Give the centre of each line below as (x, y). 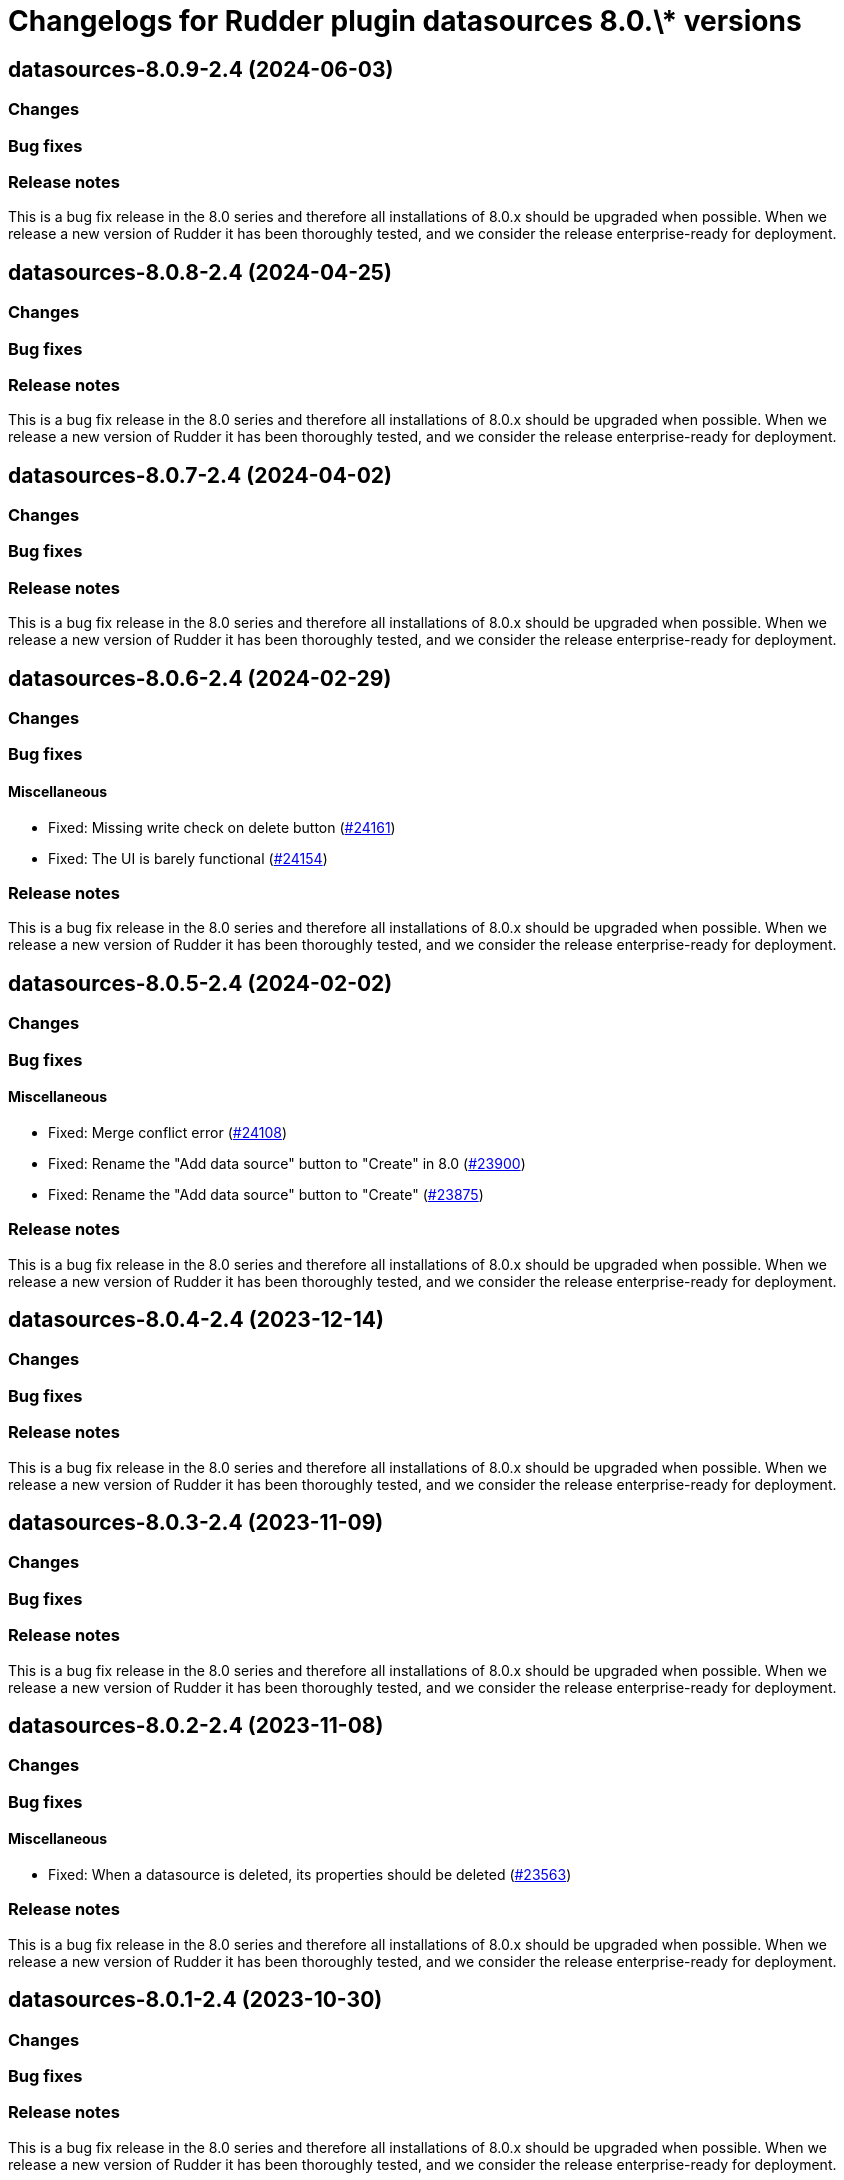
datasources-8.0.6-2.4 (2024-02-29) (200, 678)
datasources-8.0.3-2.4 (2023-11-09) (196, 1522)
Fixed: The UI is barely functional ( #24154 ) (188, 858)
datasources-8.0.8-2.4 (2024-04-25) (200, 272)
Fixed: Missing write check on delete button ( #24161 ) (222, 827)
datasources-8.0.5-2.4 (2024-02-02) (200, 983)
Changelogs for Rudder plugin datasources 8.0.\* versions (405, 21)
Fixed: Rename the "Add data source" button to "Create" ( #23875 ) (266, 1194)
